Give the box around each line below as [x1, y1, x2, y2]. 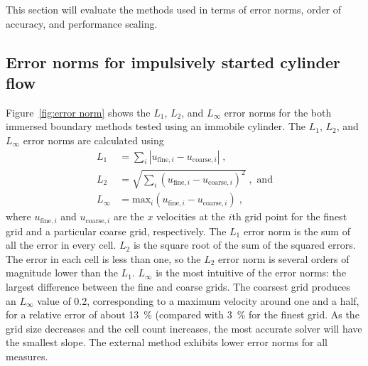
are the [113, 209, 144, 224]
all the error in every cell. [6, 237, 117, 252]
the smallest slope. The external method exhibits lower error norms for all [6, 335, 328, 350]
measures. [6, 349, 48, 363]
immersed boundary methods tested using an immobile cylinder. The [6, 119, 305, 134]
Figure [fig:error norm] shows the [6, 104, 151, 119]
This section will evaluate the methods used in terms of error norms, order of [6, 2, 342, 16]
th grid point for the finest [232, 209, 347, 224]
